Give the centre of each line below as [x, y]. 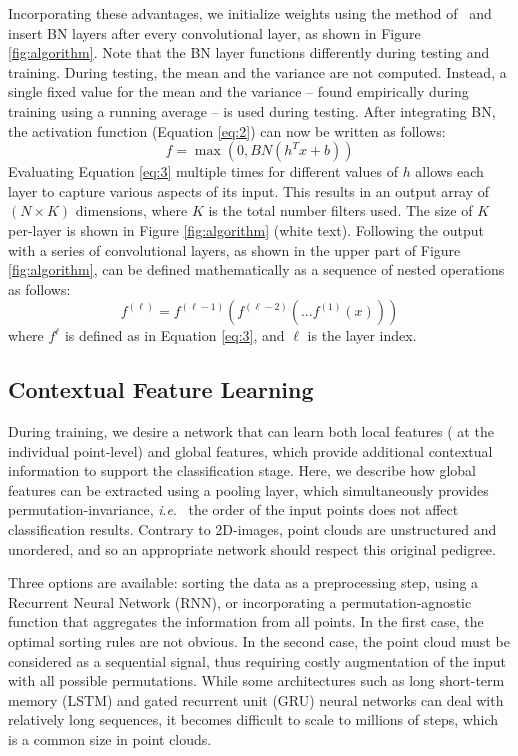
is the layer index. [362, 335]
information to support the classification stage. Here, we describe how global [242, 470]
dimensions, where [131, 210]
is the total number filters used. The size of [340, 210]
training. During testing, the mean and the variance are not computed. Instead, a [257, 71]
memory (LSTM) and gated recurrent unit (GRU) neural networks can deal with [256, 699]
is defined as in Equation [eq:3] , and [174, 335]
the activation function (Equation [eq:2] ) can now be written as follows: [227, 130]
